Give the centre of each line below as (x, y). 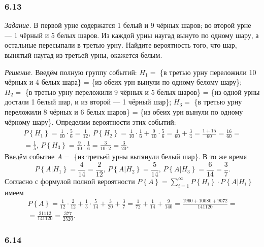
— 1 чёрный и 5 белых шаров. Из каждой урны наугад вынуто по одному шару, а (132, 35)
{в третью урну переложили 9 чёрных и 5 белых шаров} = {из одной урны (142, 92)
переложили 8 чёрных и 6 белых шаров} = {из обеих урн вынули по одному (124, 111)
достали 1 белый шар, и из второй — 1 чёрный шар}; (88, 102)
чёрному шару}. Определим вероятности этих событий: (90, 121)
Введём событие (30, 156)
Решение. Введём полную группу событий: (71, 72)
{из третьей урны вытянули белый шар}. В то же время (160, 156)
